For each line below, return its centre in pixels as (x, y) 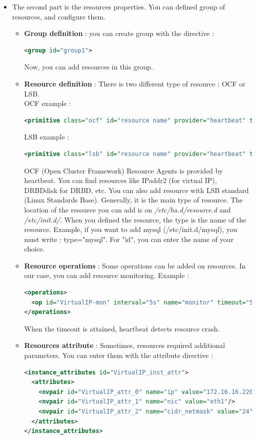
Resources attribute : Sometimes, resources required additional (125, 345)
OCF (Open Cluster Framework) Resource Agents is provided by (124, 170)
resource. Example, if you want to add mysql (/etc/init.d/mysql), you (131, 229)
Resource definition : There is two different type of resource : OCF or (135, 83)
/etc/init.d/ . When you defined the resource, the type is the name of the (135, 219)
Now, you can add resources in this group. (89, 67)
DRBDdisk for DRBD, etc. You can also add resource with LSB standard (136, 190)
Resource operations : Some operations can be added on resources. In (135, 265)
